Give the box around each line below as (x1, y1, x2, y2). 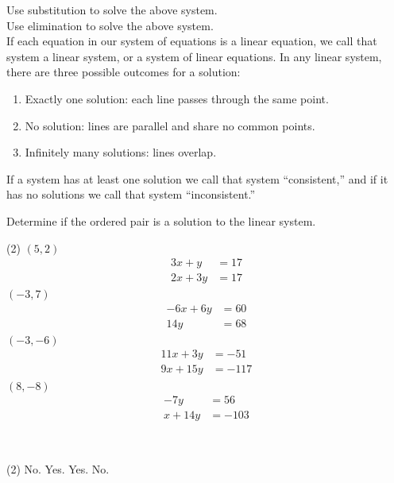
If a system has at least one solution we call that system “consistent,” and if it (6, 170, 388, 187)
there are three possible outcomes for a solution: (6, 64, 241, 80)
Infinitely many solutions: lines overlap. (25, 144, 217, 160)
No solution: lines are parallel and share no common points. (25, 117, 315, 133)
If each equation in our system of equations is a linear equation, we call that (6, 33, 377, 49)
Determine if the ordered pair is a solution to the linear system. (6, 212, 316, 229)
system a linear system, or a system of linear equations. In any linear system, (6, 48, 382, 64)
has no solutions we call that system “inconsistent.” (6, 186, 256, 203)
